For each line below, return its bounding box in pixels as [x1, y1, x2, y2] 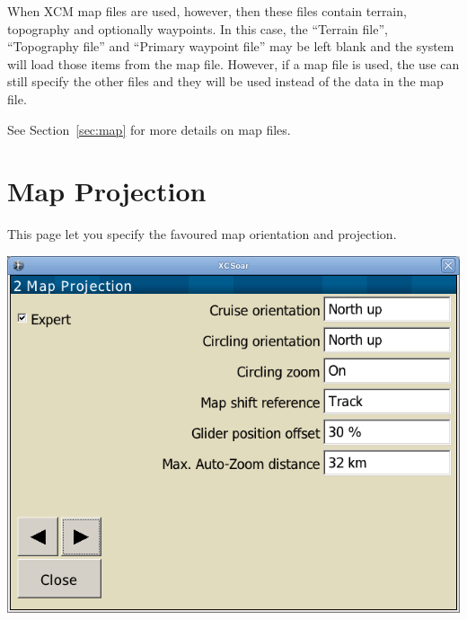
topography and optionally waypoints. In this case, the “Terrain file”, [7, 19, 388, 38]
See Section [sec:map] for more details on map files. [7, 120, 291, 138]
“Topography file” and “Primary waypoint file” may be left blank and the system [7, 37, 454, 56]
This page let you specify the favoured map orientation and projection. [7, 225, 397, 244]
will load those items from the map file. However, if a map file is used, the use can [7, 54, 460, 73]
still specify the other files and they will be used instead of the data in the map [7, 72, 444, 91]
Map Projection [7, 173, 207, 209]
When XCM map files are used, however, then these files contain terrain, [7, 2, 407, 20]
